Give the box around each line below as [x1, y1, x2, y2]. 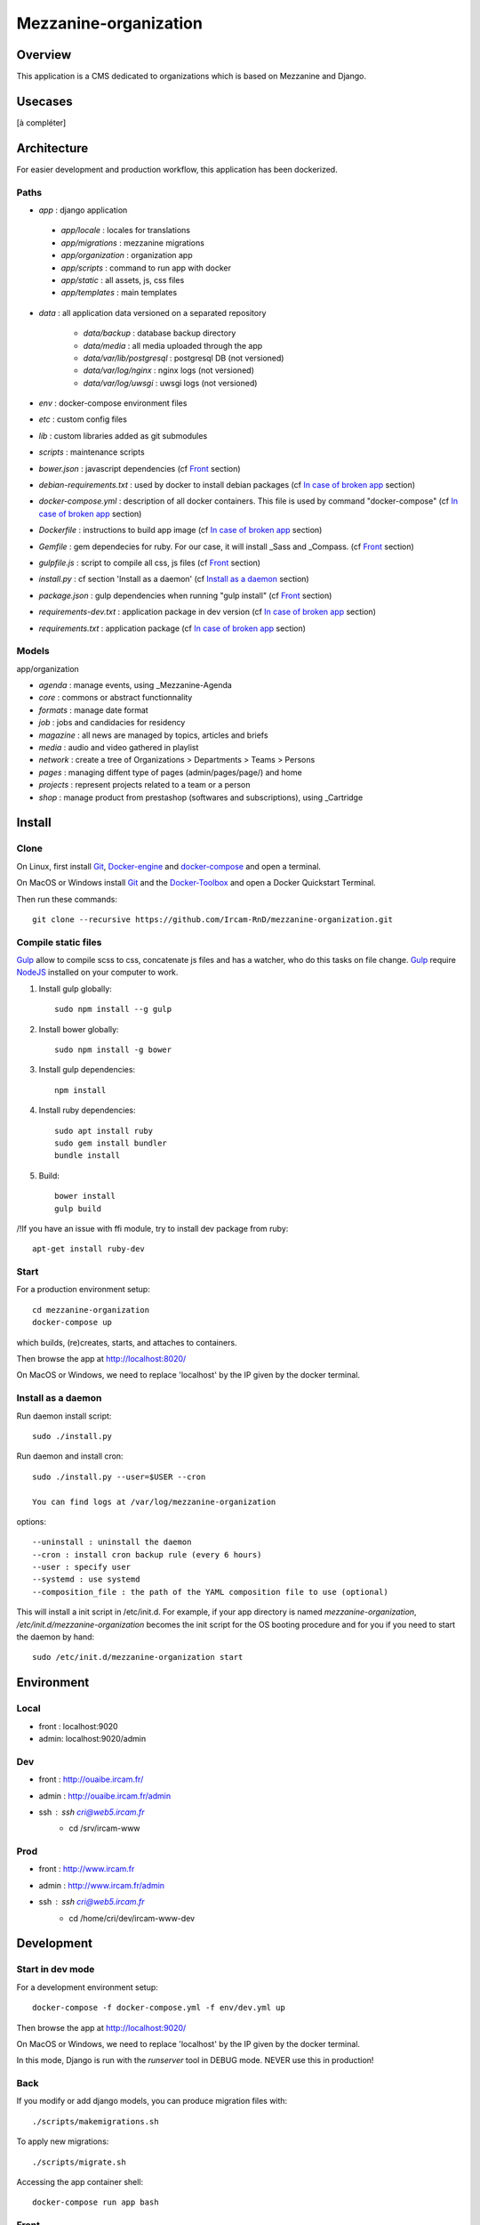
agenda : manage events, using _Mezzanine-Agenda [38, 680, 233, 691]
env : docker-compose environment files [38, 398, 188, 409]
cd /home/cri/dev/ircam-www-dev [68, 1913, 196, 1923]
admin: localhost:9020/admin [38, 1733, 147, 1744]
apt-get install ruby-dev [32, 1244, 146, 1254]
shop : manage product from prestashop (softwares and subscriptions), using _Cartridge [38, 792, 364, 803]
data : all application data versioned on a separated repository [38, 307, 267, 318]
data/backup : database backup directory [83, 328, 236, 338]
